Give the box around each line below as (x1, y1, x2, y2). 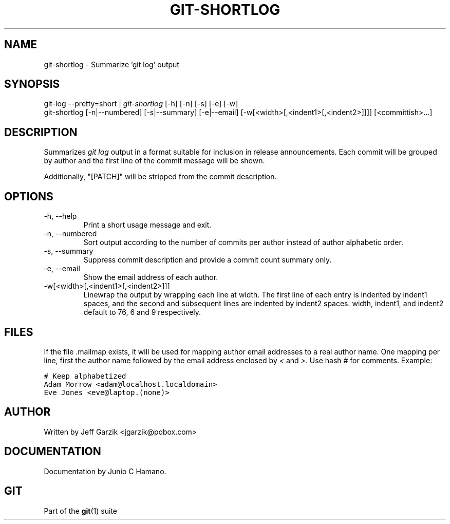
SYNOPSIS (4, 78, 60, 91)
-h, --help (44, 212, 77, 221)
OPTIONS (4, 190, 53, 203)
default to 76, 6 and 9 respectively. (83, 308, 201, 317)
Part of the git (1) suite (44, 506, 117, 515)
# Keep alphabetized (44, 371, 126, 380)
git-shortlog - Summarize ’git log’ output (44, 60, 179, 69)
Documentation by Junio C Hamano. (44, 466, 166, 476)
